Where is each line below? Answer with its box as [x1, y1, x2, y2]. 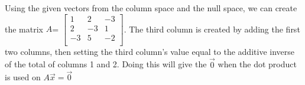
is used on [5, 71, 41, 83]
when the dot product [218, 58, 297, 70]
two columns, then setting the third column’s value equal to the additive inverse [5, 45, 294, 57]
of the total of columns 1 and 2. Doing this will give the [5, 58, 207, 70]
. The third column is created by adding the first [124, 22, 300, 35]
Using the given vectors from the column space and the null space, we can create [5, 2, 297, 14]
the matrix [5, 22, 43, 35]
